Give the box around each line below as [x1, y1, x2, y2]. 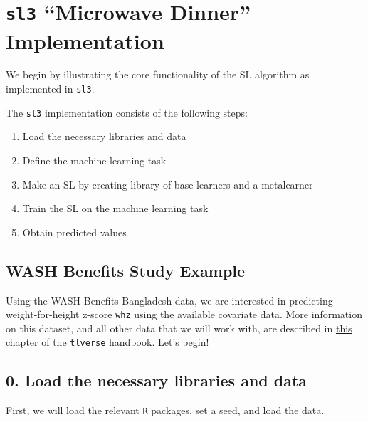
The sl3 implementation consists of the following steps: [6, 105, 248, 120]
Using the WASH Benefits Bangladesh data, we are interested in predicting [6, 292, 333, 307]
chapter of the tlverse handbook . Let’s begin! [6, 334, 209, 349]
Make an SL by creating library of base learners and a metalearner [22, 176, 313, 191]
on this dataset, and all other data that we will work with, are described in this [6, 320, 352, 335]
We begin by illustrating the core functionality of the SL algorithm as [6, 67, 310, 82]
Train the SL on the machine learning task [22, 201, 209, 216]
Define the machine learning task [22, 152, 167, 167]
